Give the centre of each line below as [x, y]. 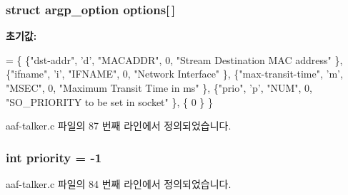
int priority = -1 [54, 157]
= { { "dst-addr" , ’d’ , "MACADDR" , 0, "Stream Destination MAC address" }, [174, 59]
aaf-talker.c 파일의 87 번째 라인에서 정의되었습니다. [119, 126]
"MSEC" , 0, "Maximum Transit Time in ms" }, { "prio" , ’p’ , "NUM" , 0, [159, 88]
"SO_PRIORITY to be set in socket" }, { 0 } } [109, 101]
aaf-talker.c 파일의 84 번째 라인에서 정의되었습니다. [119, 184]
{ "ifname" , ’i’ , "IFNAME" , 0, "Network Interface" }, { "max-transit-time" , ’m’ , [174, 74]
